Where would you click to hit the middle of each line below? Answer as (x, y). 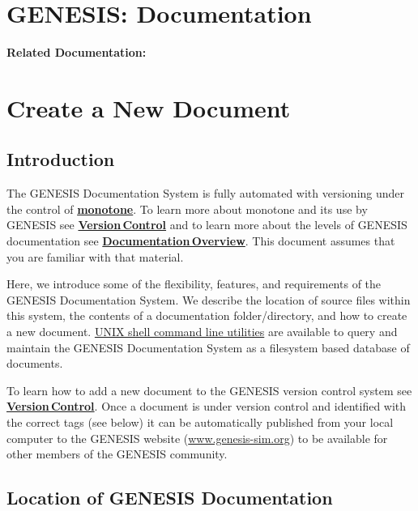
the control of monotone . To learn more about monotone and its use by (187, 209)
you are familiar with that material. (95, 256)
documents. (35, 363)
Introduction (61, 159)
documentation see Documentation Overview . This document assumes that (201, 241)
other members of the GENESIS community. (117, 454)
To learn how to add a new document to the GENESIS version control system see (209, 390)
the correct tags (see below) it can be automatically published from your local (200, 422)
